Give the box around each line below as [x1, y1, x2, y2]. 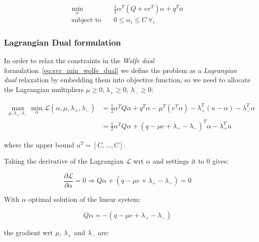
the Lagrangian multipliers [4, 84, 84, 95]
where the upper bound [4, 139, 75, 149]
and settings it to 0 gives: [153, 156, 229, 166]
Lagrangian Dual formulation [4, 36, 121, 48]
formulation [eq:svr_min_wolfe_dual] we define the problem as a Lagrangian [4, 65, 237, 75]
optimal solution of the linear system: [28, 194, 141, 204]
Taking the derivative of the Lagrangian [4, 156, 124, 166]
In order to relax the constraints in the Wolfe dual [4, 55, 155, 66]
